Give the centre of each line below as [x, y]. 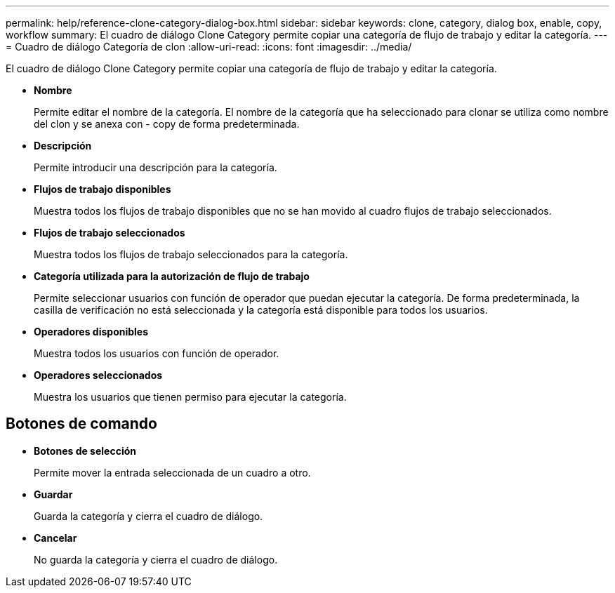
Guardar [53, 494]
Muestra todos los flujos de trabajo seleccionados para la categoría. [191, 254]
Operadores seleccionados [98, 375]
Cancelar [55, 538]
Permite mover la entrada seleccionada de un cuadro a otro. [172, 472]
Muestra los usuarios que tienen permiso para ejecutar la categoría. [190, 397]
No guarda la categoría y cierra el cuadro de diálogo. [156, 559]
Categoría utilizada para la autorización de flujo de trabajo [172, 276]
